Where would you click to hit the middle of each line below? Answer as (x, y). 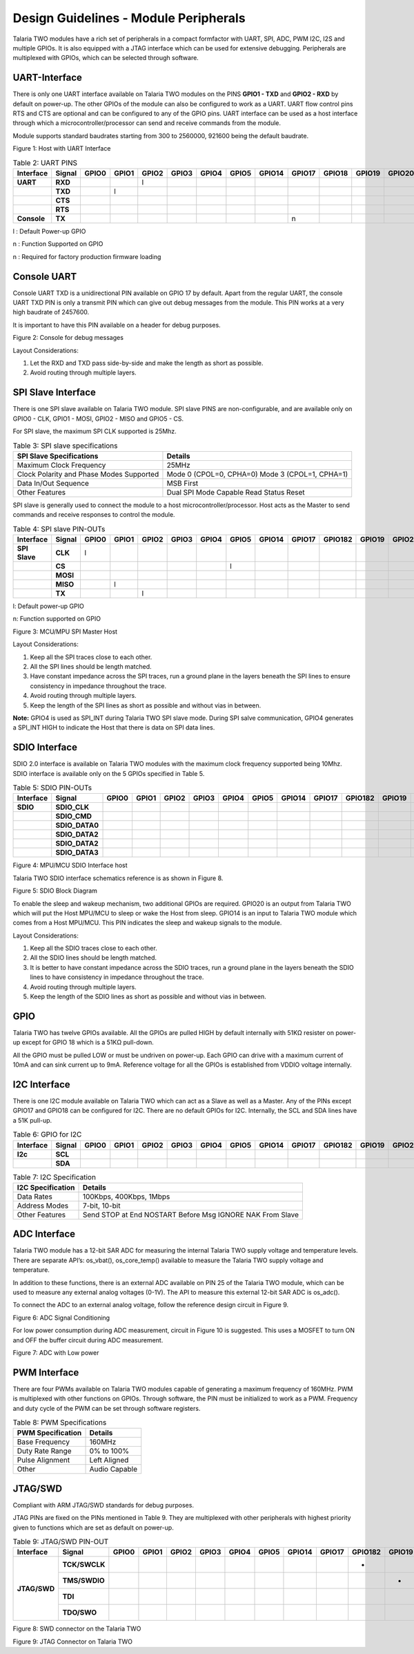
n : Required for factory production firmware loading (87, 256)
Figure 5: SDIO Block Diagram (55, 891)
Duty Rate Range (44, 1451)
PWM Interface (46, 1372)
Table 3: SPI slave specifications (65, 446)
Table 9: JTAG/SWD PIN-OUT (61, 1542)
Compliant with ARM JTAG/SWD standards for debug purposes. (103, 1505)
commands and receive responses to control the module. (94, 515)
